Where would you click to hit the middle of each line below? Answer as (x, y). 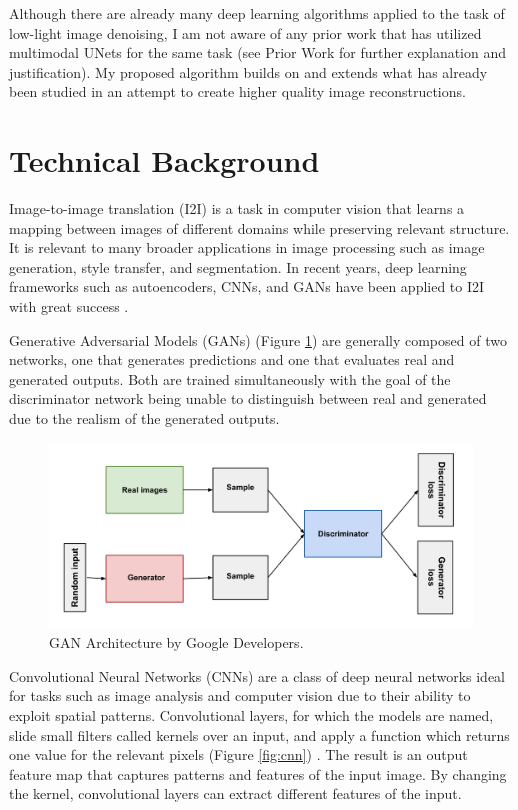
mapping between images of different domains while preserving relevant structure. (259, 227)
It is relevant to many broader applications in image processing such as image (247, 247)
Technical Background (164, 160)
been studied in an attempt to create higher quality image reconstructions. (237, 91)
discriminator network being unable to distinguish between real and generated (248, 398)
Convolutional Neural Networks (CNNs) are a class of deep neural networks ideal (257, 675)
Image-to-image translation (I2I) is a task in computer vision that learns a (237, 208)
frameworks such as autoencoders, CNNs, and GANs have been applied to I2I (247, 286)
